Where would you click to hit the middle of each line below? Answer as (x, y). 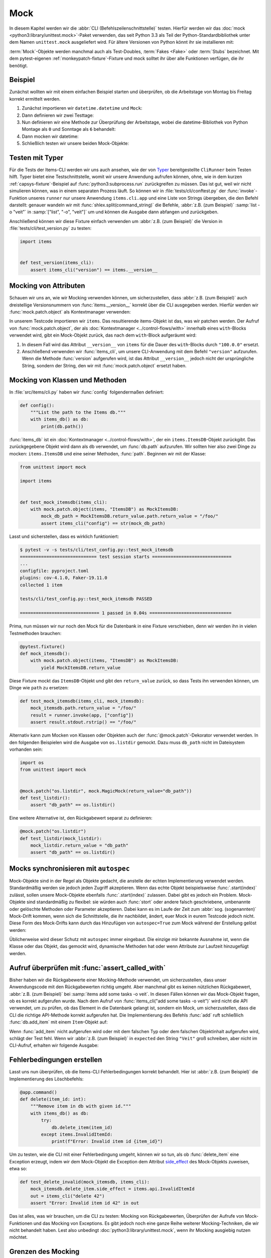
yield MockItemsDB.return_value (81, 667)
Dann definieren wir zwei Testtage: (58, 115)
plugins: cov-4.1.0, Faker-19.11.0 (63, 578)
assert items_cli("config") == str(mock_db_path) (103, 523)
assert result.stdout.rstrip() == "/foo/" (83, 722)
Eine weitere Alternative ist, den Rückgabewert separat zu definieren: (81, 818)
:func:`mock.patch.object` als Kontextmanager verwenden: (70, 312)
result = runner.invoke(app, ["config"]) (82, 715)
